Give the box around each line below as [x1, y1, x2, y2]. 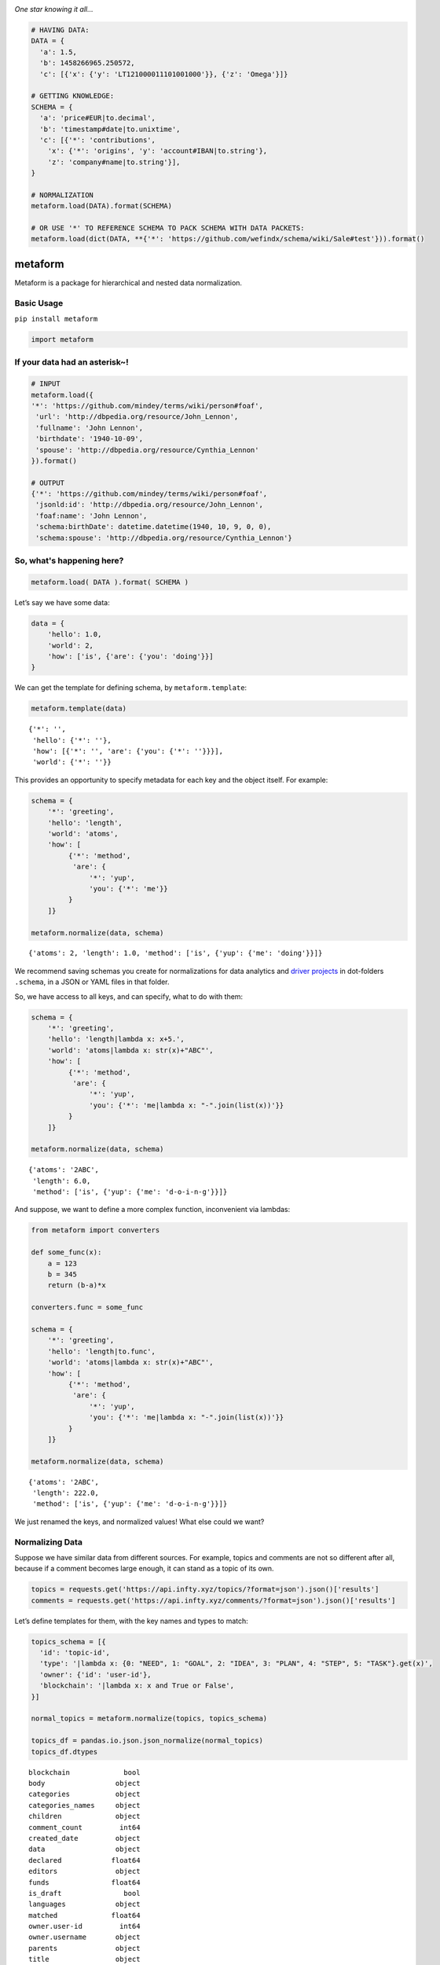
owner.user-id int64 [28, 1922, 141, 1931]
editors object [28, 1867, 141, 1876]
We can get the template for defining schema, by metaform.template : [14, 683, 247, 692]
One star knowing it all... [14, 5, 93, 13]
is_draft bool [28, 1889, 141, 1897]
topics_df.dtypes [31, 1747, 98, 1756]
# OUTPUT [31, 478, 65, 487]
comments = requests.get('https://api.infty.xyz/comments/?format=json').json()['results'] [31, 1596, 396, 1605]
